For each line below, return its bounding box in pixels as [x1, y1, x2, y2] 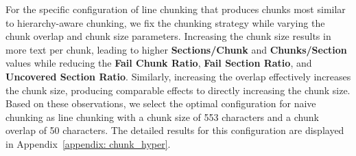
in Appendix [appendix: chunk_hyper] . [5, 136, 171, 151]
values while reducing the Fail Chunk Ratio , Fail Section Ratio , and [5, 56, 312, 70]
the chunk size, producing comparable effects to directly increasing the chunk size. [5, 82, 351, 97]
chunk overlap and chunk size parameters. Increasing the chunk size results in [5, 29, 331, 43]
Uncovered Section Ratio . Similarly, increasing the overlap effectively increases [5, 69, 351, 83]
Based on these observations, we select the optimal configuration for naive [5, 96, 316, 111]
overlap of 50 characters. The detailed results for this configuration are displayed [5, 123, 344, 137]
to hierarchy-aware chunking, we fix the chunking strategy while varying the [5, 15, 325, 30]
